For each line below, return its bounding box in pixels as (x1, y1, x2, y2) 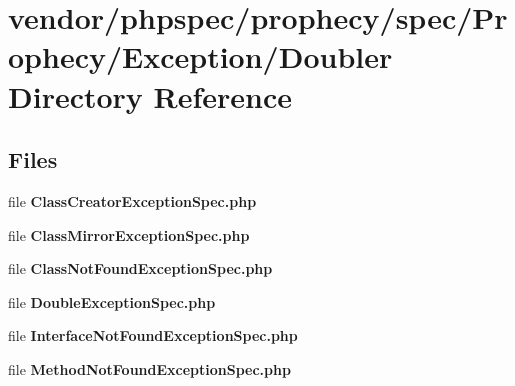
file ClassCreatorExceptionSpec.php (8, 190, 257, 211)
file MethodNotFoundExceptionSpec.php (8, 358, 291, 379)
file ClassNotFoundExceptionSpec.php (8, 258, 273, 279)
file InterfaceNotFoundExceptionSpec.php (8, 325, 298, 346)
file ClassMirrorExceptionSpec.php (8, 224, 250, 245)
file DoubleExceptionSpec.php (8, 291, 216, 312)
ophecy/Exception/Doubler (8, 36, 393, 77)
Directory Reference (8, 75, 293, 116)
